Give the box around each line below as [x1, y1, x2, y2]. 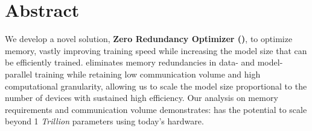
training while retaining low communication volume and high [34, 67, 261, 80]
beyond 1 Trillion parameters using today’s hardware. [5, 115, 204, 127]
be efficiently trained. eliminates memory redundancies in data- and [5, 56, 255, 69]
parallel [5, 67, 33, 80]
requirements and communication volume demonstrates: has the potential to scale [5, 103, 307, 115]
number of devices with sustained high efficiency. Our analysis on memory [5, 91, 278, 104]
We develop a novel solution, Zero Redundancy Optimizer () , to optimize [5, 32, 293, 45]
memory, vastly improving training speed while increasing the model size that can [5, 44, 307, 56]
